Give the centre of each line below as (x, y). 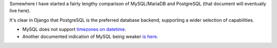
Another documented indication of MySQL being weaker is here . (90, 36)
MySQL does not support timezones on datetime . (74, 29)
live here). (20, 11)
